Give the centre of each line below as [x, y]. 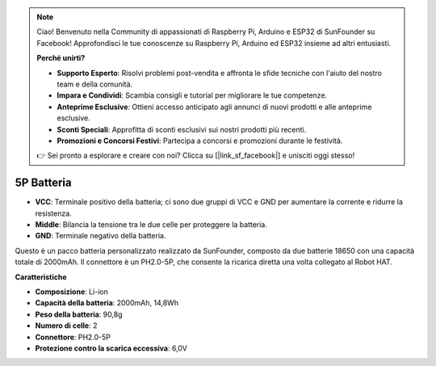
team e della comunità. [95, 84]
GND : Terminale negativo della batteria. [101, 236]
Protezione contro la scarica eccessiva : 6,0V [111, 348]
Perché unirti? [61, 58]
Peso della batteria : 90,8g [79, 314]
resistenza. [53, 213]
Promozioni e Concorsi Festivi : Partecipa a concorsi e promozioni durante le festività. [200, 141]
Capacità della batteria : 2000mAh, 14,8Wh [107, 303]
